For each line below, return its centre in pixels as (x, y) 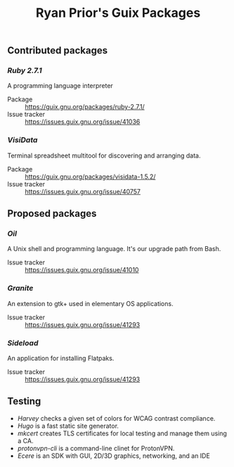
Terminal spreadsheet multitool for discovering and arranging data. (104, 155)
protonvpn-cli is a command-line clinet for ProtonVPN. (96, 448)
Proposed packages (52, 213)
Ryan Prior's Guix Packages (118, 13)
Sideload (23, 343)
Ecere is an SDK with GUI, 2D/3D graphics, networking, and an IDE (114, 456)
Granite (20, 288)
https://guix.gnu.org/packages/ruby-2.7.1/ (85, 107)
